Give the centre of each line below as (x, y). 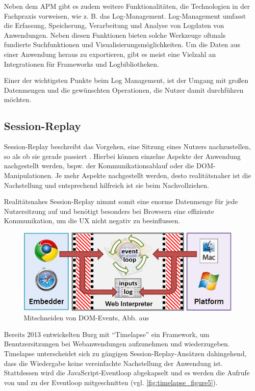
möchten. (18, 99)
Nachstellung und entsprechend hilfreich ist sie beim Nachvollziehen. (107, 185)
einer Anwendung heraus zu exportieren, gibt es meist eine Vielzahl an (110, 54)
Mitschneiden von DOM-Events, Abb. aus (86, 318)
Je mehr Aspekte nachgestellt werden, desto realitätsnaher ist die (153, 175)
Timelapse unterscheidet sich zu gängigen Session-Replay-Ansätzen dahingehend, (125, 353)
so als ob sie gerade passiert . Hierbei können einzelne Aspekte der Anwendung (122, 156)
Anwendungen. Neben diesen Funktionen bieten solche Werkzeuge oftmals (115, 35)
